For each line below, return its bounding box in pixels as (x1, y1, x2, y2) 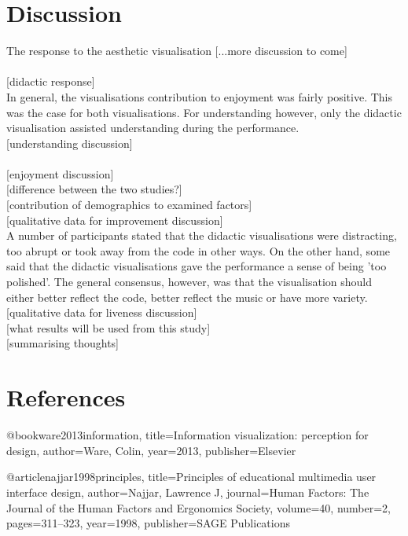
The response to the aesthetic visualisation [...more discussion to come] (6, 42, 347, 59)
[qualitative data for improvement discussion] (6, 211, 223, 228)
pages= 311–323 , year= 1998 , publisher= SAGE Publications (6, 515, 290, 531)
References (6, 381, 126, 413)
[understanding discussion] (6, 134, 133, 151)
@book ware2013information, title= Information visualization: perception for (6, 427, 369, 443)
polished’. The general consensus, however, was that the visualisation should (6, 274, 373, 290)
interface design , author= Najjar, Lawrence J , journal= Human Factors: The (6, 483, 369, 500)
